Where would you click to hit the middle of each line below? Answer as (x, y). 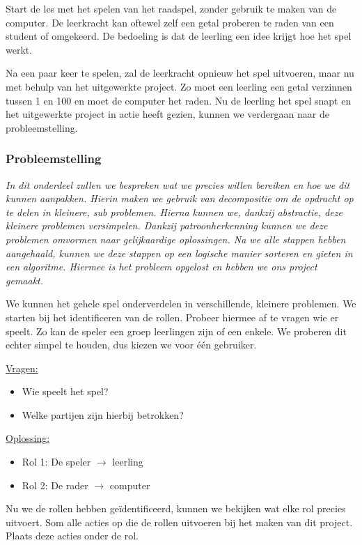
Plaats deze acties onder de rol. (72, 536)
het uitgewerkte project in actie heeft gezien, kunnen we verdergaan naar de (167, 114)
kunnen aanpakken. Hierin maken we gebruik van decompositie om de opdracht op (180, 198)
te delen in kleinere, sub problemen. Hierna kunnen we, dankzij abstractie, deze (174, 212)
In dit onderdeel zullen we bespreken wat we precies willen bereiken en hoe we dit (178, 184)
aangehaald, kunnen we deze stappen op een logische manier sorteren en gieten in (179, 253)
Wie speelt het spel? (65, 391)
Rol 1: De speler (56, 462)
